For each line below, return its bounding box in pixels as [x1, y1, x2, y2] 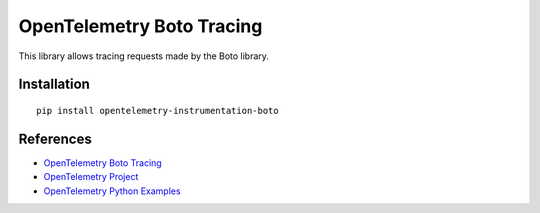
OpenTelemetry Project [43, 171, 139, 183]
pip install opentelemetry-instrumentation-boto [36, 105, 279, 116]
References [18, 130, 92, 147]
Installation [18, 76, 90, 93]
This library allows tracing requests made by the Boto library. [18, 50, 270, 62]
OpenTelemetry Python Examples [43, 185, 181, 197]
